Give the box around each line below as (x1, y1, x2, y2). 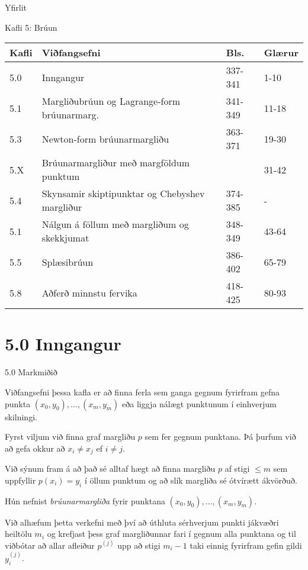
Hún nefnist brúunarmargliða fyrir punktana (5, 494, 165, 507)
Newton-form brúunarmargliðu (41, 131, 169, 146)
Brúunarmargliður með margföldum (41, 156, 190, 170)
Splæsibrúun (41, 255, 94, 269)
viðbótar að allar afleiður (5, 539, 95, 551)
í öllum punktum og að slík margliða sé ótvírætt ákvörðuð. (84, 474, 297, 486)
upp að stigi (117, 539, 161, 551)
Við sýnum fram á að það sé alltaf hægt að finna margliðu (5, 462, 216, 475)
